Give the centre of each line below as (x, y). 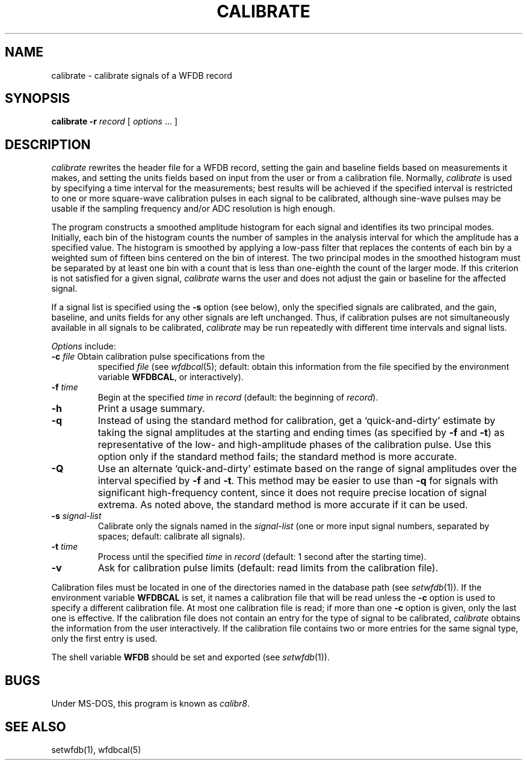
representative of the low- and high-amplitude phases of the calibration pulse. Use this (294, 445)
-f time (65, 387)
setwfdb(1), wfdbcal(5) (96, 749)
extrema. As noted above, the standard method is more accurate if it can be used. (283, 505)
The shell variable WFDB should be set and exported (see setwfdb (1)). (190, 657)
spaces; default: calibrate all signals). (171, 536)
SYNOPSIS (38, 99)
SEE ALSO (35, 727)
